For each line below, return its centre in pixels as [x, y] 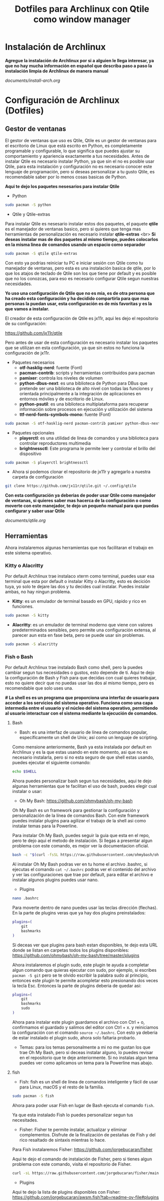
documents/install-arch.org [33, 80]
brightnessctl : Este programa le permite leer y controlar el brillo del [87, 448]
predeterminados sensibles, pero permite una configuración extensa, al [84, 630]
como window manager [82, 19]
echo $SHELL [24, 772]
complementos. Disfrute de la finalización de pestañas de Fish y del [87, 1134]
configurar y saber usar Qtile [35, 511]
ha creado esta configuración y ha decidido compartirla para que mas [77, 298]
